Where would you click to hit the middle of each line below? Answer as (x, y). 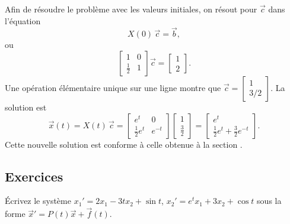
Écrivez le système (38, 201)
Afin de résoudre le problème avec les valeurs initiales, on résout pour (131, 9)
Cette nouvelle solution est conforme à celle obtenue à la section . (124, 144)
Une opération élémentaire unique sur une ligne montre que (113, 87)
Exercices (34, 176)
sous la (269, 201)
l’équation (23, 20)
